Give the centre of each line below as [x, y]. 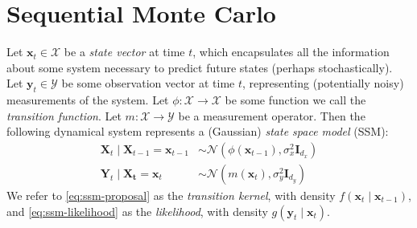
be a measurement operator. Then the [272, 115]
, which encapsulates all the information [291, 52]
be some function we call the [295, 100]
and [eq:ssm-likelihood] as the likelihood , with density [137, 211]
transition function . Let [64, 115]
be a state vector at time [124, 52]
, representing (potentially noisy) [323, 83]
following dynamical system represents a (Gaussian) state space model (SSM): [198, 131]
